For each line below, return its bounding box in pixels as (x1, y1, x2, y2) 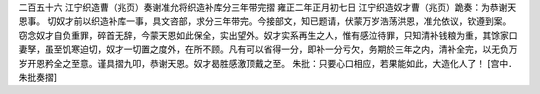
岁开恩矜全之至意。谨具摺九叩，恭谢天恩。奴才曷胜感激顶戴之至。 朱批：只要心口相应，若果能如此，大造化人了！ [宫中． (18, 57, 517, 69)
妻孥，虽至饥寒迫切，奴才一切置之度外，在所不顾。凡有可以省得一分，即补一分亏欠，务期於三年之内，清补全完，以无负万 (18, 43, 518, 55)
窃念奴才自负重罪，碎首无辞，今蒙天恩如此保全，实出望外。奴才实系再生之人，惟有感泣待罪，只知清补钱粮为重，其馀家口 (18, 29, 518, 41)
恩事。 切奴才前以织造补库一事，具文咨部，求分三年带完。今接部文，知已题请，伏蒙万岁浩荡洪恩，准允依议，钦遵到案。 (18, 15, 512, 27)
